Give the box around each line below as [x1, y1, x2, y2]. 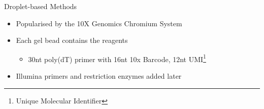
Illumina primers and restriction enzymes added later [16, 71, 182, 81]
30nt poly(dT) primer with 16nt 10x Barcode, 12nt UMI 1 [28, 52, 206, 64]
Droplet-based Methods [4, 1, 77, 11]
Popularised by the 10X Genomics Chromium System [16, 18, 182, 28]
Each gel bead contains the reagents [16, 35, 128, 45]
